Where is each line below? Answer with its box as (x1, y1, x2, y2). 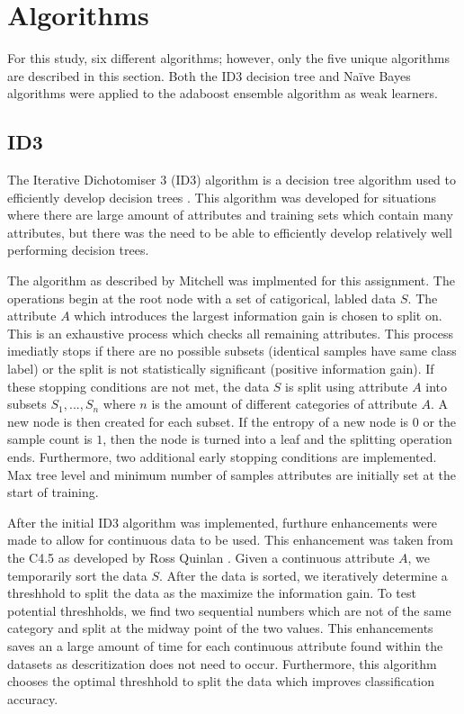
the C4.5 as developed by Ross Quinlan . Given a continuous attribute (7, 547, 395, 566)
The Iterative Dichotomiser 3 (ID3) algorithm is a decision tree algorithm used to (7, 170, 457, 189)
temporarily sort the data (7, 565, 147, 584)
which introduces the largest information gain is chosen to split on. (74, 306, 442, 325)
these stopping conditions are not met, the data (7, 376, 270, 395)
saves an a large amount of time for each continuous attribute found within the (7, 636, 443, 655)
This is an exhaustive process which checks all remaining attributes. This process (7, 323, 453, 342)
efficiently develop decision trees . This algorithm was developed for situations (7, 187, 436, 206)
